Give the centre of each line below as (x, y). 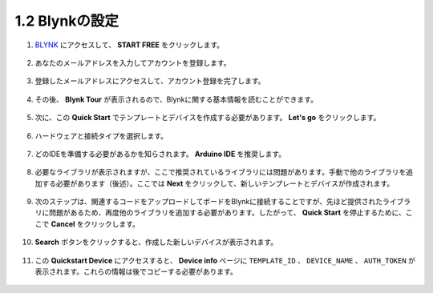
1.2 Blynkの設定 (67, 21)
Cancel (63, 223)
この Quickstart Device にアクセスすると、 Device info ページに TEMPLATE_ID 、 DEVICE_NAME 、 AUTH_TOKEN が (225, 260)
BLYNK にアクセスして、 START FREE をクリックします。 (129, 45)
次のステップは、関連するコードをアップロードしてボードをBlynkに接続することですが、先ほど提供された (209, 202)
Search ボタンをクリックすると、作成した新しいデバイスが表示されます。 (156, 242)
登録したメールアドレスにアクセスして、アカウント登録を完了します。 (150, 81)
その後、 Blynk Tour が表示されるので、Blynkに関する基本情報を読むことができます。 (176, 99)
